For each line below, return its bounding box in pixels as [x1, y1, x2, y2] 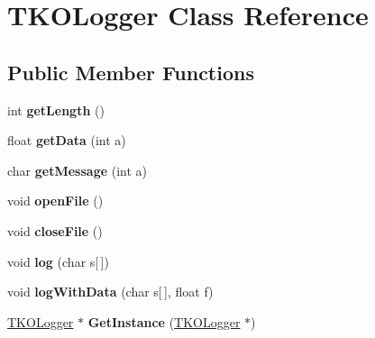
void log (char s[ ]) [7, 251, 109, 270]
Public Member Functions [7, 58, 254, 86]
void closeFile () [7, 221, 103, 240]
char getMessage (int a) [7, 160, 148, 179]
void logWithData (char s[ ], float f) [7, 282, 214, 301]
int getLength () [7, 100, 105, 119]
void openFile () [7, 191, 104, 210]
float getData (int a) [7, 131, 126, 150]
